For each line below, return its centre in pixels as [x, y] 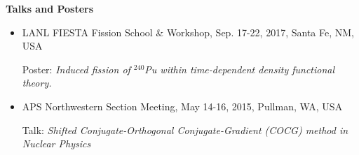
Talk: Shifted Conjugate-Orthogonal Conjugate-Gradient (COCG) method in [185, 130]
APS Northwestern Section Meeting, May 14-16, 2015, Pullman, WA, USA [182, 106]
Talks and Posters [50, 8]
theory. [37, 83]
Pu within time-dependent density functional [240, 69]
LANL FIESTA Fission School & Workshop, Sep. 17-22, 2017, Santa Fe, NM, [188, 32]
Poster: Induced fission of [76, 69]
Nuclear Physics [56, 143]
